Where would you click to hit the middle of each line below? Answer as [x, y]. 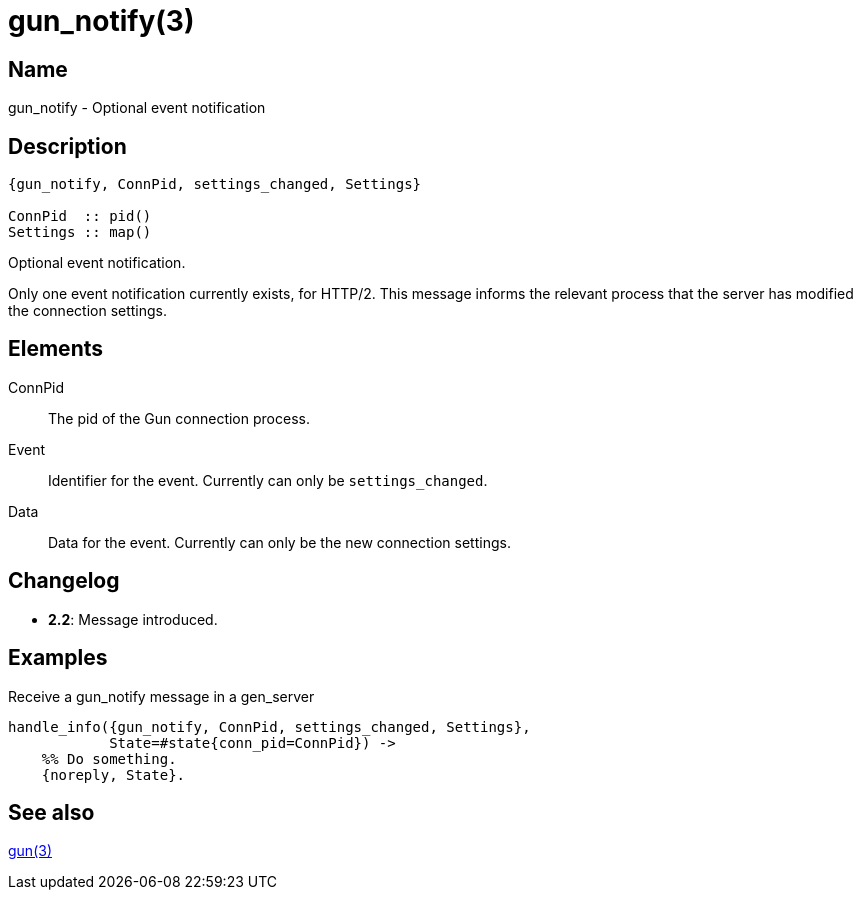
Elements [56, 349]
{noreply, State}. [113, 774]
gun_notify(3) [101, 21]
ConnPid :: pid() [80, 216]
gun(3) [30, 851]
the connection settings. [88, 311]
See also [51, 812]
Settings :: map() [80, 232]
